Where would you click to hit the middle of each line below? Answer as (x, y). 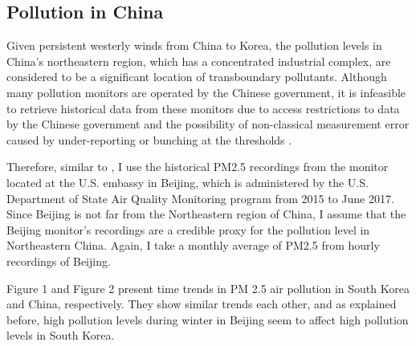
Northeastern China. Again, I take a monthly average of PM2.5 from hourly (193, 245)
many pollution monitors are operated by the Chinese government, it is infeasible (206, 92)
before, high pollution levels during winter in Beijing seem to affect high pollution (208, 319)
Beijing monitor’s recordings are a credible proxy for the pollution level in (188, 229)
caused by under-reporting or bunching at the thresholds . (149, 139)
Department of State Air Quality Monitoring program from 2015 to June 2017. (200, 198)
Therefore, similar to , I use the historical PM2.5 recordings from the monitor (198, 167)
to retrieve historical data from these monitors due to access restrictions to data (203, 108)
